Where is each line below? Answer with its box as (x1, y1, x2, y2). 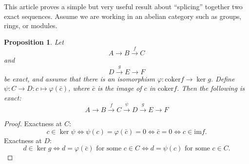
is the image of (97, 83, 142, 93)
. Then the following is (177, 83, 245, 93)
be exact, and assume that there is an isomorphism (4, 73, 155, 83)
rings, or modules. (4, 20, 57, 31)
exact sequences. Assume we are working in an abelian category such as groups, (4, 11, 242, 21)
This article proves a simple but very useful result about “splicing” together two (4, 1, 243, 11)
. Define (211, 73, 235, 83)
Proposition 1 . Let (4, 36, 64, 47)
